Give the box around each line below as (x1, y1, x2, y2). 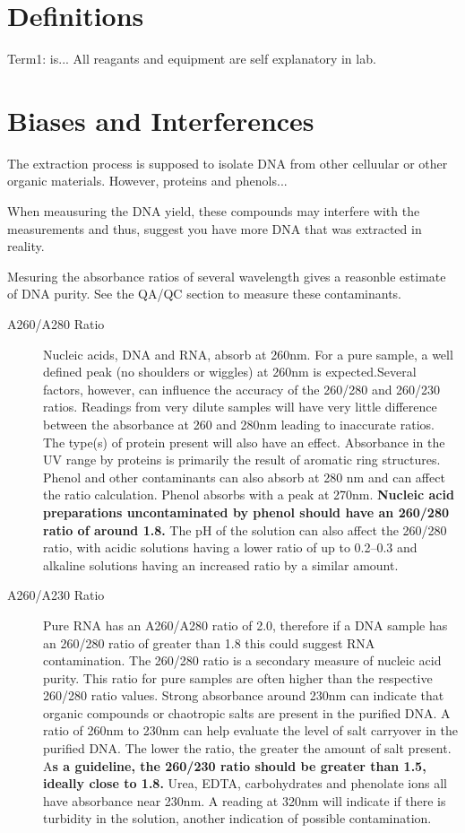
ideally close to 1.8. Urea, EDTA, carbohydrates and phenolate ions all (43, 774, 447, 793)
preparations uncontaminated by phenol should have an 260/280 (43, 502, 450, 521)
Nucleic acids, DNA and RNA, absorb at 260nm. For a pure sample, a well (43, 344, 453, 363)
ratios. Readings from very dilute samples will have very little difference (43, 397, 437, 416)
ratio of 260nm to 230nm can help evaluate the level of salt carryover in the (43, 721, 458, 740)
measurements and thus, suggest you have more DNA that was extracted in (7, 219, 422, 238)
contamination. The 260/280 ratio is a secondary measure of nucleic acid (43, 651, 442, 670)
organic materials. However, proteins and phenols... (7, 171, 288, 190)
